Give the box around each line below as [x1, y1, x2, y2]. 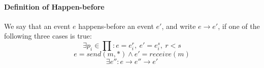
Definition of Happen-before [4, 1, 105, 12]
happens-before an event [78, 20, 154, 31]
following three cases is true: [4, 30, 92, 41]
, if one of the [218, 20, 260, 31]
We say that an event [4, 20, 71, 31]
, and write [161, 20, 196, 31]
